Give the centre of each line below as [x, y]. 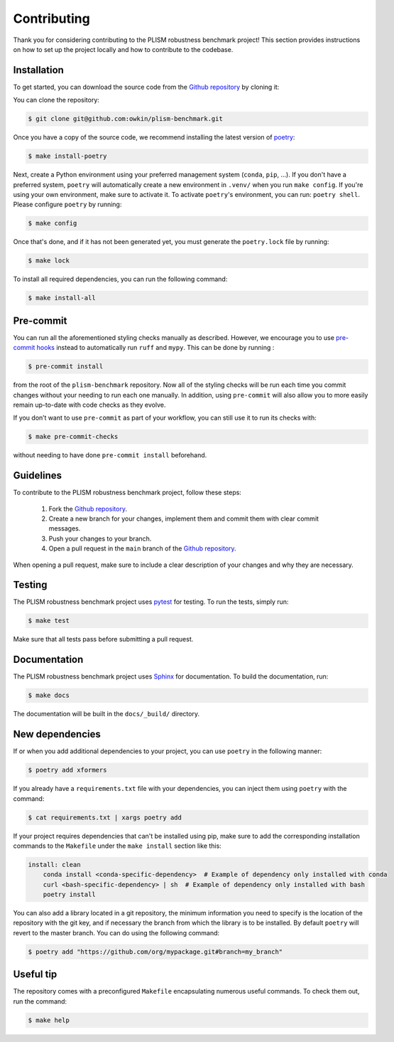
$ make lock [49, 261]
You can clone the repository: [56, 100]
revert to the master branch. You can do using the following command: [116, 932]
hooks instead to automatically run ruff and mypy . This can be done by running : [155, 348]
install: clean [54, 865]
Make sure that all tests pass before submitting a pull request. [103, 639]
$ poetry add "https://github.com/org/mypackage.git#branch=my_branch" [155, 952]
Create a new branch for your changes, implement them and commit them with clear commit [184, 519]
